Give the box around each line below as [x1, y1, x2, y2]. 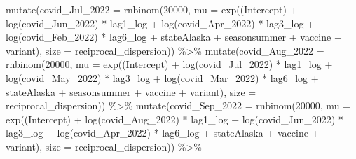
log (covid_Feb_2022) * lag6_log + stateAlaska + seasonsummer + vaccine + [6, 29, 342, 44]
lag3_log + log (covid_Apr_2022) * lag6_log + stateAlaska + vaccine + [6, 125, 320, 140]
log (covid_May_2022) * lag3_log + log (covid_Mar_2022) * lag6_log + [6, 70, 319, 85]
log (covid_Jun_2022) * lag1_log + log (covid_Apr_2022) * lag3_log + [6, 15, 315, 30]
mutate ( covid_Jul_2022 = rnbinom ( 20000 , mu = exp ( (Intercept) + [6, 2, 298, 16]
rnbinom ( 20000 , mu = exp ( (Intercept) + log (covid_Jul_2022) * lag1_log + [6, 57, 333, 71]
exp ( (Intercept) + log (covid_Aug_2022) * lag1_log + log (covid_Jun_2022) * [6, 111, 343, 126]
